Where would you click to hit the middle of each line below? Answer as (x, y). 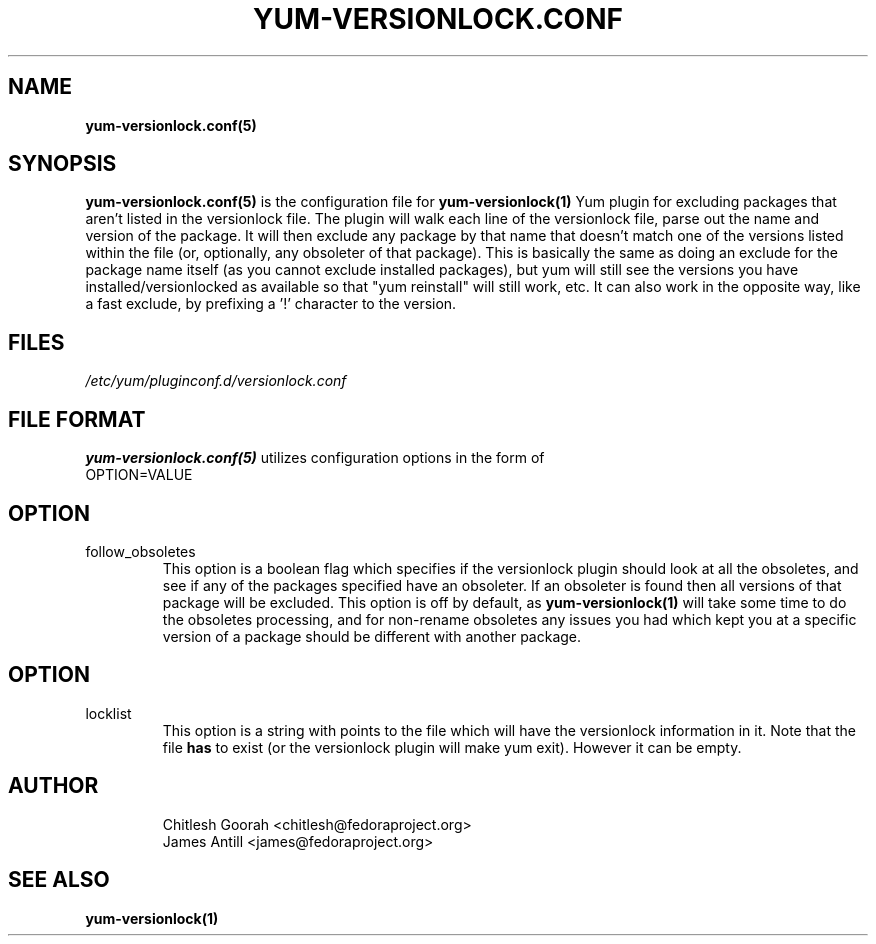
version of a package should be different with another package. (372, 636)
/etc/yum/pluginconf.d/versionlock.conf (216, 381)
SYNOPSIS (62, 164)
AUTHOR (53, 786)
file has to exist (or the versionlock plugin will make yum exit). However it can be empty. (452, 747)
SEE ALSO (59, 880)
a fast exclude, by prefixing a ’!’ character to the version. (271, 304)
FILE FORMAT (77, 419)
